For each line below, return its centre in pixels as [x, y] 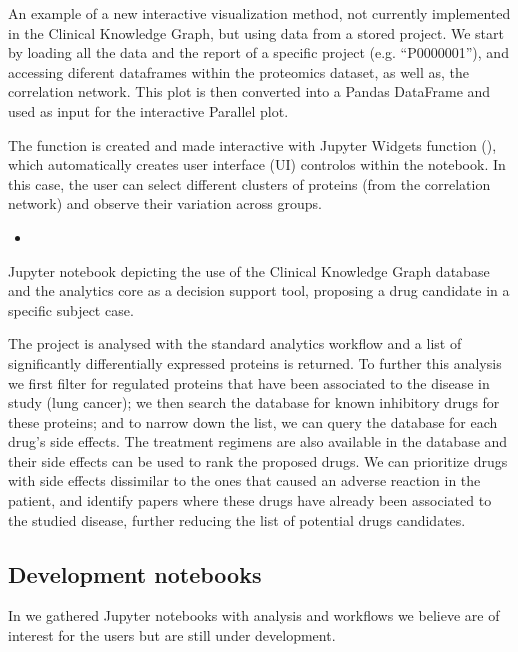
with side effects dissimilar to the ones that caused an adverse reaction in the [244, 480]
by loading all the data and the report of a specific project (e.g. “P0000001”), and [258, 52]
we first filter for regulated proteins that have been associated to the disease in [249, 382]
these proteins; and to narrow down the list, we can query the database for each [253, 421]
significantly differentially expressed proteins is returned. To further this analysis [255, 362]
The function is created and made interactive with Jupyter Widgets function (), [252, 144]
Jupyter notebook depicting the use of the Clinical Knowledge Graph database [249, 270]
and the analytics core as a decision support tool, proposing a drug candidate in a [259, 290]
